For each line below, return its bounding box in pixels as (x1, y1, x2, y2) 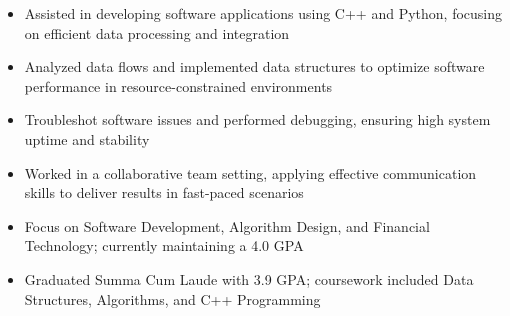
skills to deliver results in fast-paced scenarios (24, 182, 304, 203)
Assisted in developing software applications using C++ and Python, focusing (24, 3, 502, 23)
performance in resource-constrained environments (24, 75, 333, 96)
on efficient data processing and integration (24, 22, 290, 43)
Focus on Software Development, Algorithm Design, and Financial (24, 215, 430, 236)
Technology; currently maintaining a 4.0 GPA (24, 235, 304, 256)
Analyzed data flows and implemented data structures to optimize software (24, 56, 485, 77)
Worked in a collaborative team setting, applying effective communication (24, 162, 477, 183)
